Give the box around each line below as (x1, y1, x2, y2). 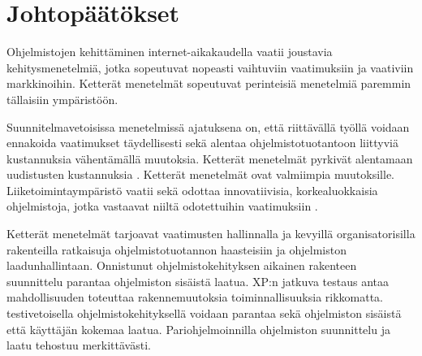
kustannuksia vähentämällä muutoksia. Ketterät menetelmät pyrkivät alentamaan (6, 150, 413, 167)
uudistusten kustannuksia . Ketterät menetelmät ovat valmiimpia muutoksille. (6, 166, 395, 183)
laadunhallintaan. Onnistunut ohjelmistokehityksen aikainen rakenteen (6, 257, 357, 274)
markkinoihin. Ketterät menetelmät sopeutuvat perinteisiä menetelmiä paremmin (6, 75, 411, 92)
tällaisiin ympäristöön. (6, 90, 118, 107)
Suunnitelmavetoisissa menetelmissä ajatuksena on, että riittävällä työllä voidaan (6, 118, 410, 135)
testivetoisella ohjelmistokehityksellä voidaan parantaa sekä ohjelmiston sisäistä (6, 305, 402, 322)
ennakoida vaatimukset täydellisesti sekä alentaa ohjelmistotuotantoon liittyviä (6, 134, 399, 151)
